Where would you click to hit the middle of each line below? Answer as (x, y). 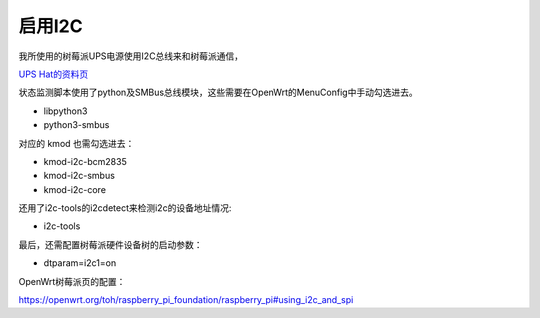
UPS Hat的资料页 (53, 74)
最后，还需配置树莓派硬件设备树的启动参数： (110, 244)
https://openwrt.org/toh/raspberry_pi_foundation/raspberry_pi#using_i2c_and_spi (186, 300)
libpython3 (65, 111)
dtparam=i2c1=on (80, 263)
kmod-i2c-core (75, 189)
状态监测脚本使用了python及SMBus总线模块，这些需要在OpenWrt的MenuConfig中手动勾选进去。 (218, 92)
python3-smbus (76, 125)
